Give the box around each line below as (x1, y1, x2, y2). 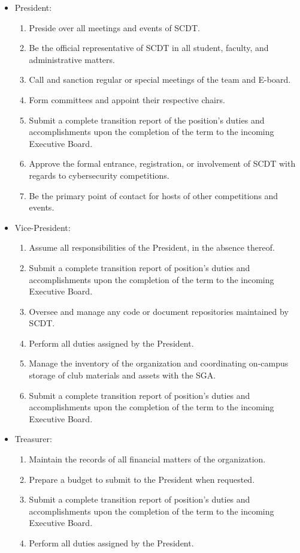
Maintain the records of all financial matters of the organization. (29, 453, 266, 465)
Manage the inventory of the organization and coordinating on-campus (29, 357, 289, 369)
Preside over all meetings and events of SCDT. (29, 21, 200, 34)
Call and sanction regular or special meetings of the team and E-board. (29, 73, 291, 86)
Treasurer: (14, 432, 52, 445)
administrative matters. (29, 53, 115, 65)
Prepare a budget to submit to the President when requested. (29, 473, 255, 485)
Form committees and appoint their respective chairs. (29, 93, 225, 106)
